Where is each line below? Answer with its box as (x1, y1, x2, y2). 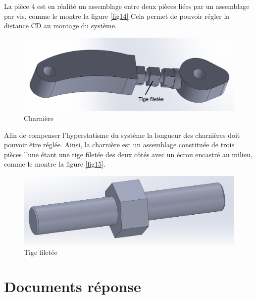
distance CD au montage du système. (4, 20, 117, 31)
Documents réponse (4, 276, 141, 296)
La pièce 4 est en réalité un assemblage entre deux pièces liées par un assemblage (4, 1, 250, 11)
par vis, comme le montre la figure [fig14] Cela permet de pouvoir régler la (4, 10, 230, 21)
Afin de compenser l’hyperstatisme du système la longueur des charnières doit (4, 129, 240, 140)
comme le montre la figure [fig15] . (4, 159, 106, 169)
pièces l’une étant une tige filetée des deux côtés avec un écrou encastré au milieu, (4, 149, 253, 159)
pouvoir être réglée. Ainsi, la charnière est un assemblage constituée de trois (4, 139, 234, 150)
